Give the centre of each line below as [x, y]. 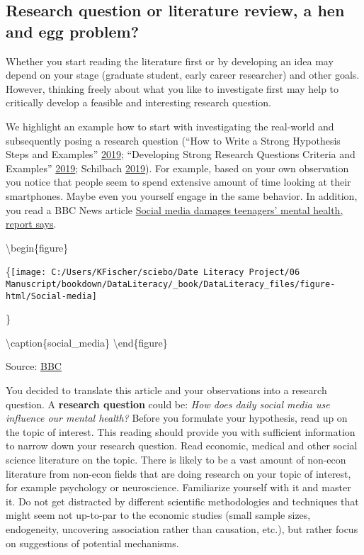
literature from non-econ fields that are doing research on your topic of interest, [178, 473]
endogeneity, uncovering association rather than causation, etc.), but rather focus [182, 529]
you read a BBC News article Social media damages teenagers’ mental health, [175, 209]
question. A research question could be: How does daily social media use [168, 404]
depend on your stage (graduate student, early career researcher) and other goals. [183, 75]
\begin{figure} [37, 247]
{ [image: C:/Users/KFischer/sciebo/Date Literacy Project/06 [153, 271]
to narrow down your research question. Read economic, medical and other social [182, 445]
